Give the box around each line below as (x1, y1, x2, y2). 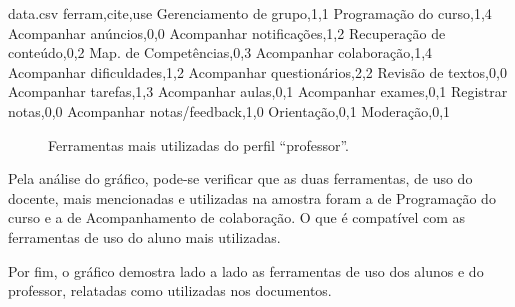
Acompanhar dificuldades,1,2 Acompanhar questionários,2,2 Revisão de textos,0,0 (8, 61, 507, 82)
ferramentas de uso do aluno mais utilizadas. (8, 226, 281, 247)
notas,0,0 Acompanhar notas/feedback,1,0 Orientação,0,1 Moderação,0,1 (8, 100, 451, 121)
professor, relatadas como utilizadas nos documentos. (8, 280, 332, 301)
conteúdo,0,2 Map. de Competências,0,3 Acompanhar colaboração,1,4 (8, 42, 433, 63)
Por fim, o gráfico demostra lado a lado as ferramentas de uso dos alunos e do (8, 260, 484, 281)
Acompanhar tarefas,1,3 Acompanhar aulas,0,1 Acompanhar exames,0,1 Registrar (8, 81, 508, 102)
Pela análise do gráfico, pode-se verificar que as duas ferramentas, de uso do (8, 168, 473, 189)
